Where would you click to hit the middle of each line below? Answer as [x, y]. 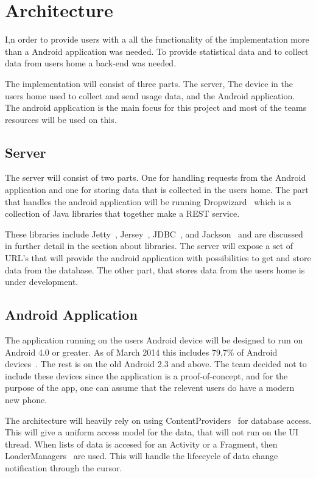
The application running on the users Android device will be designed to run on [154, 340]
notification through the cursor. [64, 467]
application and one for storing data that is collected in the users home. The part [157, 190]
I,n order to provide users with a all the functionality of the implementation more [157, 39]
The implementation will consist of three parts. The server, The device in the [149, 83]
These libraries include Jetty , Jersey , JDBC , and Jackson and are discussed [154, 234]
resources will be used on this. [61, 119]
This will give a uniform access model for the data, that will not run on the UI [152, 432]
